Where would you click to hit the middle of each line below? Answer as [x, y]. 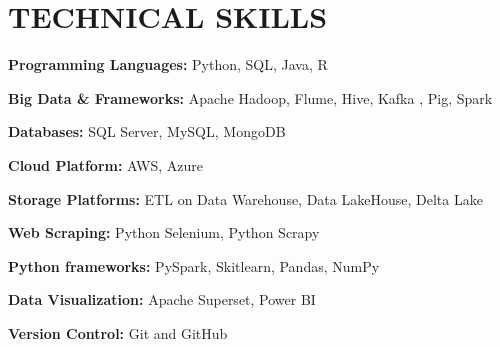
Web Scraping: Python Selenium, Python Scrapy [164, 232]
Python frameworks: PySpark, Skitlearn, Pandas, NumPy [194, 265]
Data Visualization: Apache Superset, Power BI [162, 299]
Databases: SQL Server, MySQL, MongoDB [147, 131]
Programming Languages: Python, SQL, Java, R [168, 64]
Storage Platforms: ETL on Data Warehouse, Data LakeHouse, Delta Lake [245, 198]
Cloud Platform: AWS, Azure [105, 164]
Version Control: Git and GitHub [118, 332]
